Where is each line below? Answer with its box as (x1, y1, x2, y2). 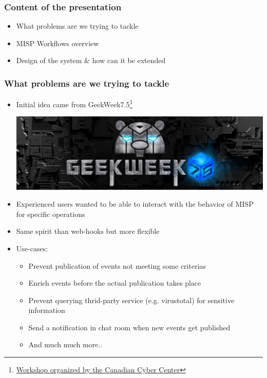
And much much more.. (28, 339, 103, 350)
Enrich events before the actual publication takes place (28, 277, 201, 288)
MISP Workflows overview (16, 37, 99, 48)
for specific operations (16, 208, 85, 219)
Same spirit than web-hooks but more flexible (16, 226, 160, 236)
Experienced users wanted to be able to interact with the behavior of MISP (16, 198, 254, 209)
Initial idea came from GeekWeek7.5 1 (16, 97, 133, 109)
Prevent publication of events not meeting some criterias (28, 260, 206, 271)
